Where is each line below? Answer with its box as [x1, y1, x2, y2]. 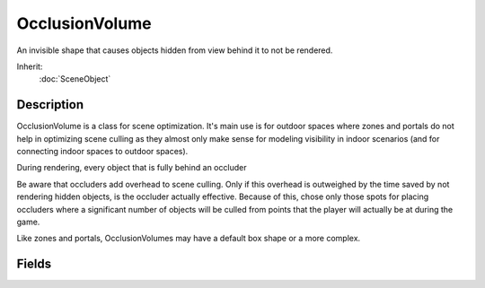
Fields [16, 257, 52, 272]
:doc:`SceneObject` [39, 74, 111, 84]
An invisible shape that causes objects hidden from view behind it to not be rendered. [16, 45, 333, 56]
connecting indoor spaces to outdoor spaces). [16, 146, 189, 157]
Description [16, 97, 84, 112]
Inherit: [16, 61, 43, 72]
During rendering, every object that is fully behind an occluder [16, 162, 247, 173]
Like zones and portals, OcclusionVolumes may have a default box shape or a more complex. [16, 233, 361, 244]
